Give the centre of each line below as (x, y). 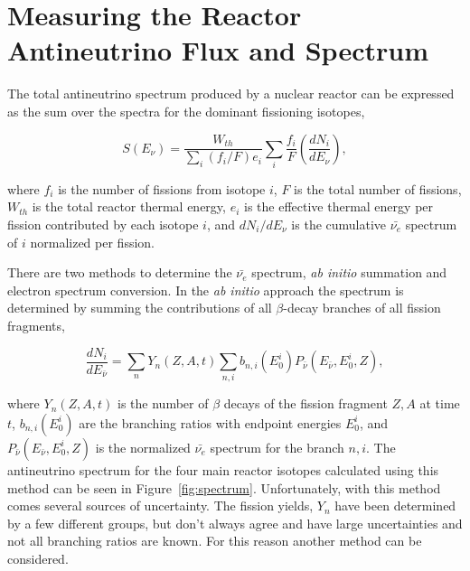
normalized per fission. (92, 242)
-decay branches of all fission (362, 308)
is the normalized (143, 447)
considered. (38, 558)
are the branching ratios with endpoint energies (210, 422)
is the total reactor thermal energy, (129, 206)
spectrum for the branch (277, 447)
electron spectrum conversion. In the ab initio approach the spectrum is (206, 290)
